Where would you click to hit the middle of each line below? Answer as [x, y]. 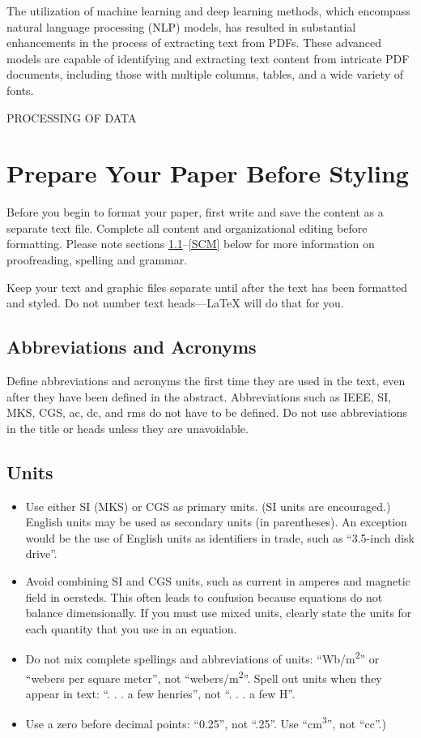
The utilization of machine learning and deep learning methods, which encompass [208, 11]
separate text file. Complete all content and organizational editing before [187, 227]
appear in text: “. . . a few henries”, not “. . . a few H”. [160, 693]
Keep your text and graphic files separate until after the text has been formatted [207, 287]
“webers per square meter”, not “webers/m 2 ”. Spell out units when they [204, 676]
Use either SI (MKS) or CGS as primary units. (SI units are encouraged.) [208, 506]
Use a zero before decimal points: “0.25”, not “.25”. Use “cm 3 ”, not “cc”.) [206, 723]
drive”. [41, 553]
